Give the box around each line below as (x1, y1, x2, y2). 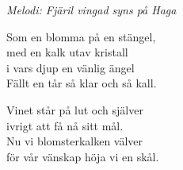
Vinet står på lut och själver (6, 101, 143, 118)
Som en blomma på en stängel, (6, 28, 156, 44)
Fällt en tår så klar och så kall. (6, 75, 157, 91)
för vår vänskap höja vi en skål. (6, 148, 159, 164)
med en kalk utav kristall (6, 44, 128, 60)
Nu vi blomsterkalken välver (6, 133, 143, 149)
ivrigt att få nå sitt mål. (6, 117, 124, 133)
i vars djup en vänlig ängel (6, 59, 135, 75)
